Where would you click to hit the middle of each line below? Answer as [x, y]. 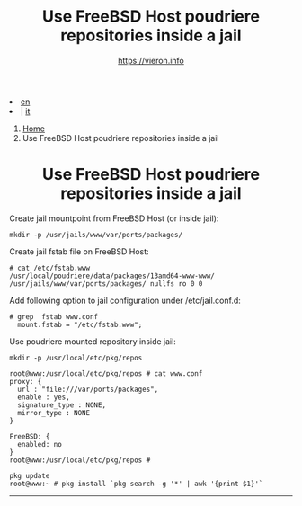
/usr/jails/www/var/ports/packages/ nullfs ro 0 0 [106, 284]
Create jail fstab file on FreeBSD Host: [80, 251]
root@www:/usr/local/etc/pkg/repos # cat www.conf [106, 373]
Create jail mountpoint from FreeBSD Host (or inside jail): [114, 218]
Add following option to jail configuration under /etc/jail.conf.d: [125, 300]
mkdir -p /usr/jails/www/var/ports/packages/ [96, 235]
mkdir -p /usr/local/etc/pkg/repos [76, 358]
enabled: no [40, 444]
